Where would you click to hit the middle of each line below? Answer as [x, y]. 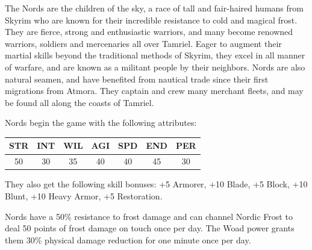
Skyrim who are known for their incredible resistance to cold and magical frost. [151, 20]
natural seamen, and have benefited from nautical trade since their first [137, 79]
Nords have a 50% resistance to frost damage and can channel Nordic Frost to [149, 216]
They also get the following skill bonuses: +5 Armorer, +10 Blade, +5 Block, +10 [156, 184]
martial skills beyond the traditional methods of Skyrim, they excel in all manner [155, 55]
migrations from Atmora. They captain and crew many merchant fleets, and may [154, 91]
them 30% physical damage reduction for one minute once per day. [128, 239]
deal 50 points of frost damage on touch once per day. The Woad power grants [150, 228]
